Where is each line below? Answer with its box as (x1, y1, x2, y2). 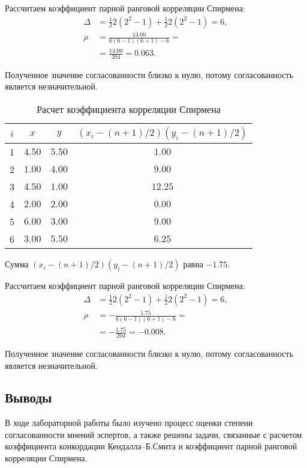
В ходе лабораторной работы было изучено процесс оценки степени (5, 416, 253, 429)
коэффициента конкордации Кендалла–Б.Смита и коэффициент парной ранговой (5, 440, 297, 452)
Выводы (5, 388, 52, 407)
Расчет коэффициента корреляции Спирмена (37, 102, 221, 117)
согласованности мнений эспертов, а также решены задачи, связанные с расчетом (5, 428, 302, 440)
